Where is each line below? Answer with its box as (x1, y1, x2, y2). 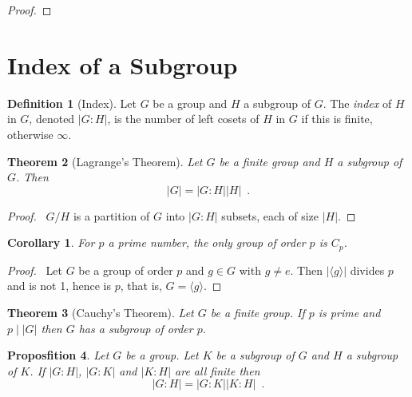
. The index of (323, 94, 392, 111)
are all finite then (175, 362, 260, 379)
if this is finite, (301, 110, 373, 127)
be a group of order (78, 261, 173, 278)
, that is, (120, 277, 162, 294)
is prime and (318, 304, 381, 320)
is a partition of (73, 207, 150, 224)
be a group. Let (125, 347, 199, 363)
